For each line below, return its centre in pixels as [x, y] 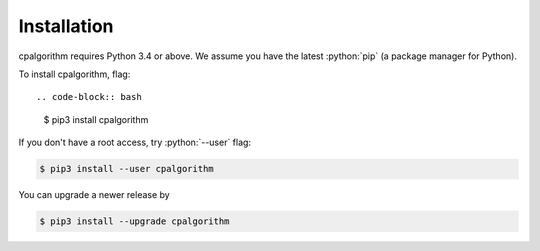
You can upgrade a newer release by [94, 195]
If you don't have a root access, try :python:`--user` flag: [135, 142]
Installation [66, 26]
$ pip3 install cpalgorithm [96, 119]
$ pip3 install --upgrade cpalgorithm [134, 221]
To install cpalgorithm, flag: [74, 74]
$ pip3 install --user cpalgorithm [126, 169]
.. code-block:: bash [89, 97]
